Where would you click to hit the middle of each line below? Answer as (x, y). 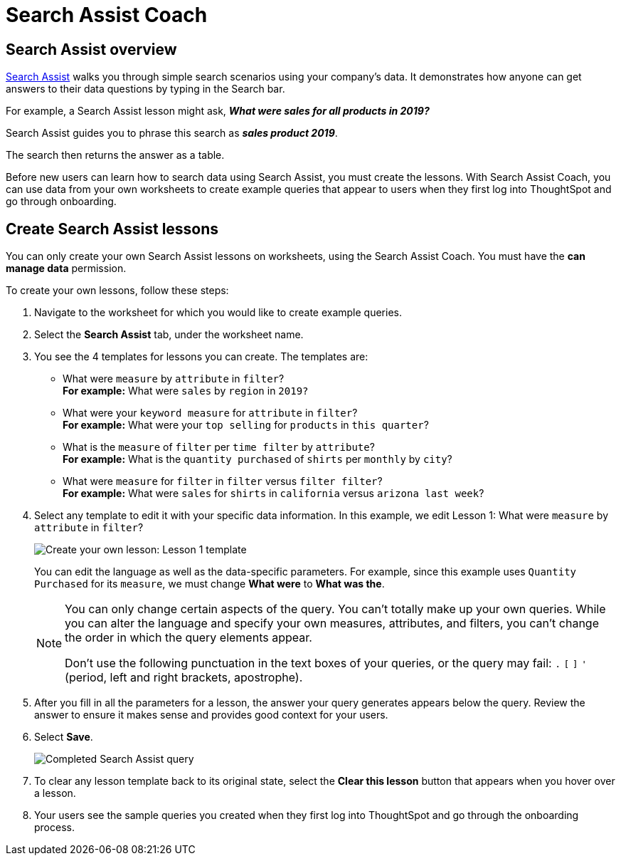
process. (54, 828)
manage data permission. (66, 268)
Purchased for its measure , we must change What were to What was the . (209, 584)
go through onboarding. (61, 202)
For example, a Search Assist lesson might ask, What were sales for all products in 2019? (218, 111)
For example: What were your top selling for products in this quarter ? (246, 425)
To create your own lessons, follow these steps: (117, 291)
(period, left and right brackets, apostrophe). (184, 678)
